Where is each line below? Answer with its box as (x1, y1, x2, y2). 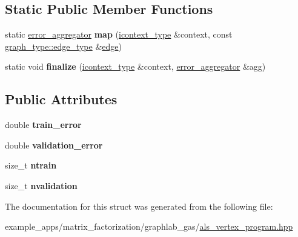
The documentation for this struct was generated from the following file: (5, 199, 273, 212)
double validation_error (5, 138, 103, 151)
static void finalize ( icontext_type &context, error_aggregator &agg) (5, 60, 266, 73)
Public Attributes (5, 90, 118, 108)
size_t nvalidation (5, 179, 78, 192)
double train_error (5, 118, 82, 131)
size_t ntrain (5, 159, 57, 172)
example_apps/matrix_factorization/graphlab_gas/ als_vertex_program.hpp (5, 220, 293, 233)
